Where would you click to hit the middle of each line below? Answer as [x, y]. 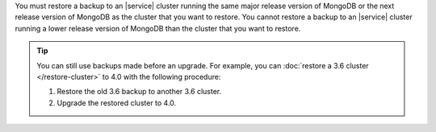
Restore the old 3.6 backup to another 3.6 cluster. [139, 92]
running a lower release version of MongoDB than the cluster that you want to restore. [158, 28]
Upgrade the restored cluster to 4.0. [117, 103]
